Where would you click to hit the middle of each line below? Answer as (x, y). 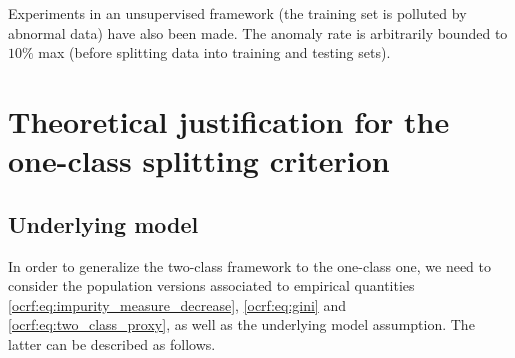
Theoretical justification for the (229, 120)
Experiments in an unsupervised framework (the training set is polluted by (237, 13)
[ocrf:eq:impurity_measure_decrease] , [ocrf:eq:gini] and (177, 304)
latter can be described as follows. (112, 343)
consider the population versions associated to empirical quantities (211, 285)
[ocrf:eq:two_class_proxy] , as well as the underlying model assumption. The (241, 324)
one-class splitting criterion (199, 160)
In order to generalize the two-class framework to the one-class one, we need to (250, 265)
